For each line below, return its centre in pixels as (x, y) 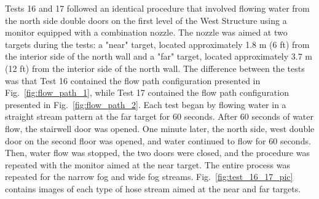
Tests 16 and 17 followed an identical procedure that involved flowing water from (157, 8)
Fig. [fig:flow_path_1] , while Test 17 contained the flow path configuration (147, 92)
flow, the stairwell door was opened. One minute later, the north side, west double (160, 128)
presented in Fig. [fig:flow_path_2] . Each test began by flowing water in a (146, 104)
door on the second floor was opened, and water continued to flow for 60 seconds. (158, 140)
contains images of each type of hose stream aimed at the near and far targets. (153, 188)
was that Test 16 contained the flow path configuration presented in (133, 80)
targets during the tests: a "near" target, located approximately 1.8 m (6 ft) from (157, 44)
